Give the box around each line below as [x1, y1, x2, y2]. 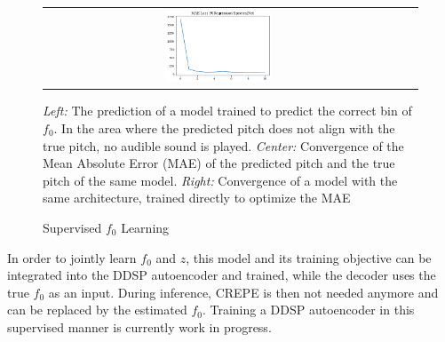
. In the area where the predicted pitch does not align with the [53, 118, 395, 137]
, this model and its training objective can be [186, 248, 432, 266]
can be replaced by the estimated [7, 300, 187, 319]
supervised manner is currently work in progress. [7, 317, 272, 336]
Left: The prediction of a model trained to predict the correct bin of [43, 101, 412, 120]
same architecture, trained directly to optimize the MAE [43, 188, 351, 207]
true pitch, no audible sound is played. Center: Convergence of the [43, 136, 404, 155]
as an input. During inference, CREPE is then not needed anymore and [48, 282, 439, 301]
